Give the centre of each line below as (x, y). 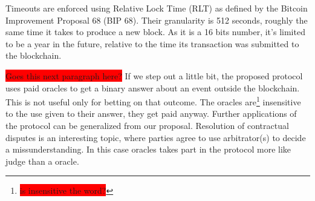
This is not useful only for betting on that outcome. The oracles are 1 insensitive (153, 101)
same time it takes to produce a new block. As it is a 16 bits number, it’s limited (155, 32)
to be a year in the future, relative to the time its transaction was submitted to (152, 43)
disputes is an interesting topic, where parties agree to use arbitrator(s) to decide (156, 137)
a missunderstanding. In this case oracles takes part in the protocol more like (148, 149)
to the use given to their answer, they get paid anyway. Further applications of (151, 114)
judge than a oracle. (42, 161)
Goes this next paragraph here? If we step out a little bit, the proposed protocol (154, 75)
